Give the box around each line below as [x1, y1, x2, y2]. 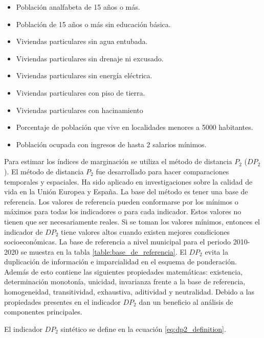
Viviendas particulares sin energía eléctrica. [16, 70, 152, 81]
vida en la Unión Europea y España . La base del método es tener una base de [4, 186, 248, 197]
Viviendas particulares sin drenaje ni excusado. [16, 53, 164, 63]
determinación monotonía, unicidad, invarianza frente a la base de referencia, [4, 276, 246, 287]
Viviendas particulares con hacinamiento [16, 104, 143, 115]
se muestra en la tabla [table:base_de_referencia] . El [20, 246, 187, 257]
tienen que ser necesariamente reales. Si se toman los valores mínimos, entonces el [4, 216, 260, 227]
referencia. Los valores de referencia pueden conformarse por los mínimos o [4, 196, 238, 207]
